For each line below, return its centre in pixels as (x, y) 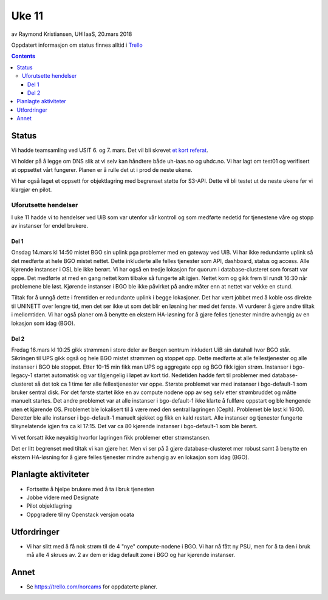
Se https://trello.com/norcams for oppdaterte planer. (92, 587)
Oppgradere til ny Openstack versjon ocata (80, 514)
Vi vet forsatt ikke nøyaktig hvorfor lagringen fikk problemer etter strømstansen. (111, 437)
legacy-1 (22, 375)
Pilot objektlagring (49, 506)
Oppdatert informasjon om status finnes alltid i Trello (77, 45)
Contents (23, 56)
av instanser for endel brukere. (50, 226)
